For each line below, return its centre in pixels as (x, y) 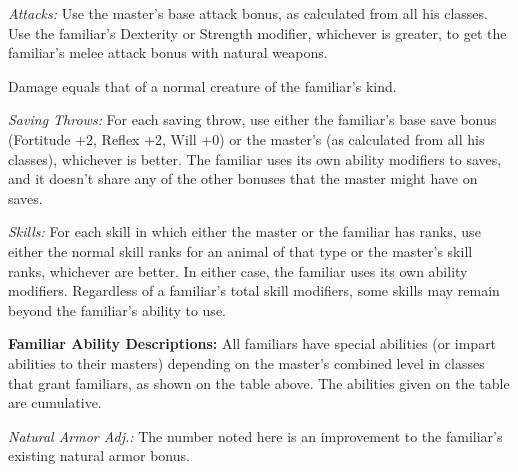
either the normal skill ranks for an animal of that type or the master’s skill (240, 250)
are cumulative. (55, 402)
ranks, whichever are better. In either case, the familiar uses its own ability (238, 270)
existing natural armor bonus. (99, 455)
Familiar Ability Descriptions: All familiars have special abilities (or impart (252, 343)
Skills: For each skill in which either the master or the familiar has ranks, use (244, 231)
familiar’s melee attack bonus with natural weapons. (168, 52)
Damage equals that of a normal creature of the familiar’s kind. (202, 85)
